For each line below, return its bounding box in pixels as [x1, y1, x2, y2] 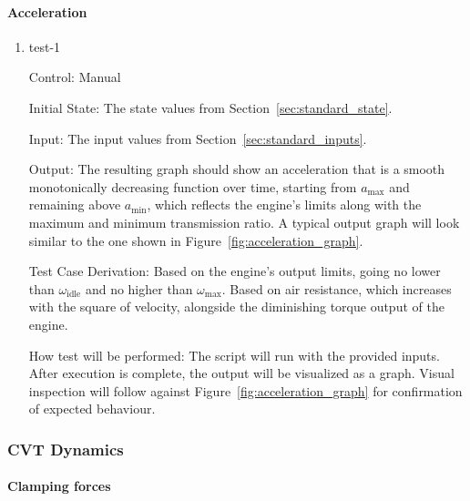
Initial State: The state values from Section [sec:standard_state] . [28, 97, 393, 117]
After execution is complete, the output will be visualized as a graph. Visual [28, 363, 455, 383]
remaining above [28, 195, 121, 214]
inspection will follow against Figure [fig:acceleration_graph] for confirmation [28, 381, 463, 400]
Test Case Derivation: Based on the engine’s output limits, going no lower [28, 261, 441, 281]
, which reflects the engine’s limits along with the [147, 195, 422, 214]
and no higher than [85, 279, 193, 298]
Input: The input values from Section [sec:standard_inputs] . [28, 128, 367, 148]
